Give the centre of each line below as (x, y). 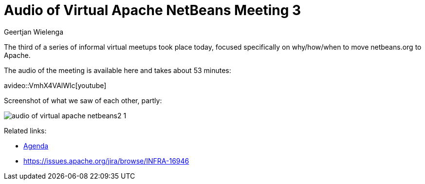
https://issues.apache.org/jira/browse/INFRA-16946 (106, 161)
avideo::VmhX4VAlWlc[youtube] (55, 85)
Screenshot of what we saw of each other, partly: (83, 100)
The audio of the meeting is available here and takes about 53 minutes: (118, 70)
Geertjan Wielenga (34, 32)
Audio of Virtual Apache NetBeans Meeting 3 (153, 10)
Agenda (36, 146)
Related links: (25, 130)
